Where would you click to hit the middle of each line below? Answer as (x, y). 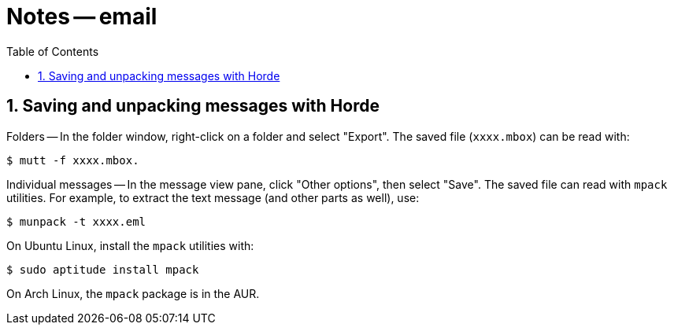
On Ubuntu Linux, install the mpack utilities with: (130, 245)
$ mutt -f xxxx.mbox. (73, 160)
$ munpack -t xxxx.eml (76, 221)
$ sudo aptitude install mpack (103, 269)
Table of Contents (53, 51)
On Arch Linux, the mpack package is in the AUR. (133, 293)
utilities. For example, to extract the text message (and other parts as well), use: (213, 197)
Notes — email (82, 17)
